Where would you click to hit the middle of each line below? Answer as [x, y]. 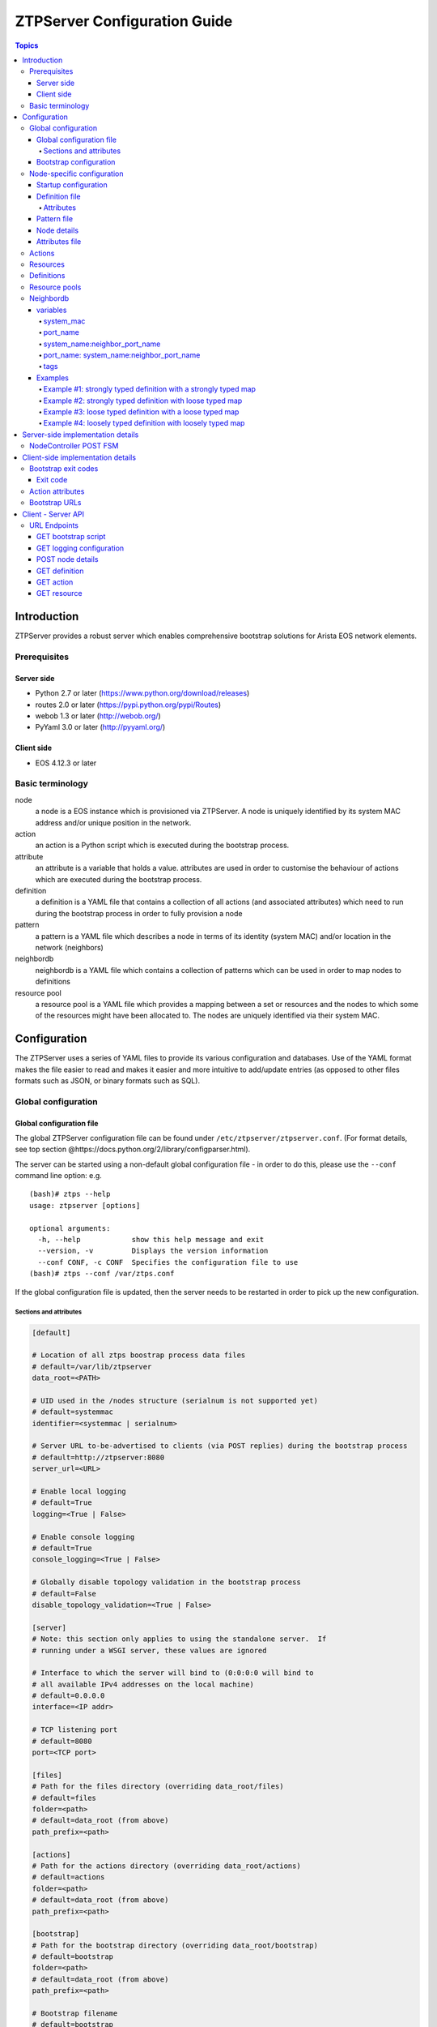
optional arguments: [70, 1228]
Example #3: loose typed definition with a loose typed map [141, 412]
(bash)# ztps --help [70, 1194]
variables [52, 310]
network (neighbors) [70, 947]
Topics [27, 45]
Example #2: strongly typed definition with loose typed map [143, 401]
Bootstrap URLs [55, 503]
